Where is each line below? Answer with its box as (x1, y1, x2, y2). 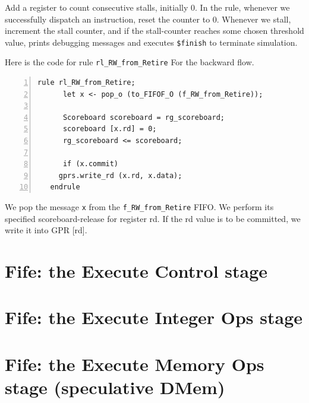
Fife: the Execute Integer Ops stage (5, 305, 303, 329)
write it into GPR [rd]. (5, 224, 87, 236)
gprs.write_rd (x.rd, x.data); (58, 171, 182, 180)
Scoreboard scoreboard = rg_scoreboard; (62, 113, 225, 122)
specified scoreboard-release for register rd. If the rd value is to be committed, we (5, 212, 301, 224)
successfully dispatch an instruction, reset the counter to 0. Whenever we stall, (5, 12, 291, 25)
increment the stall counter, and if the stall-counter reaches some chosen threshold (5, 24, 304, 37)
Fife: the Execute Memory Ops (5, 351, 264, 376)
